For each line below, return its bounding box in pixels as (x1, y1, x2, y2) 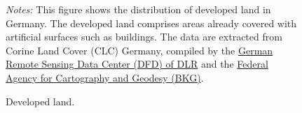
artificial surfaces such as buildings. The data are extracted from (6, 29, 282, 44)
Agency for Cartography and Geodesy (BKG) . (6, 70, 204, 84)
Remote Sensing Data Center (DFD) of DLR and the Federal (6, 56, 268, 71)
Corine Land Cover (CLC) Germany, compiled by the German (6, 43, 273, 57)
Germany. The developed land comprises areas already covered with (6, 15, 297, 30)
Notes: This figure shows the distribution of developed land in (6, 2, 271, 16)
